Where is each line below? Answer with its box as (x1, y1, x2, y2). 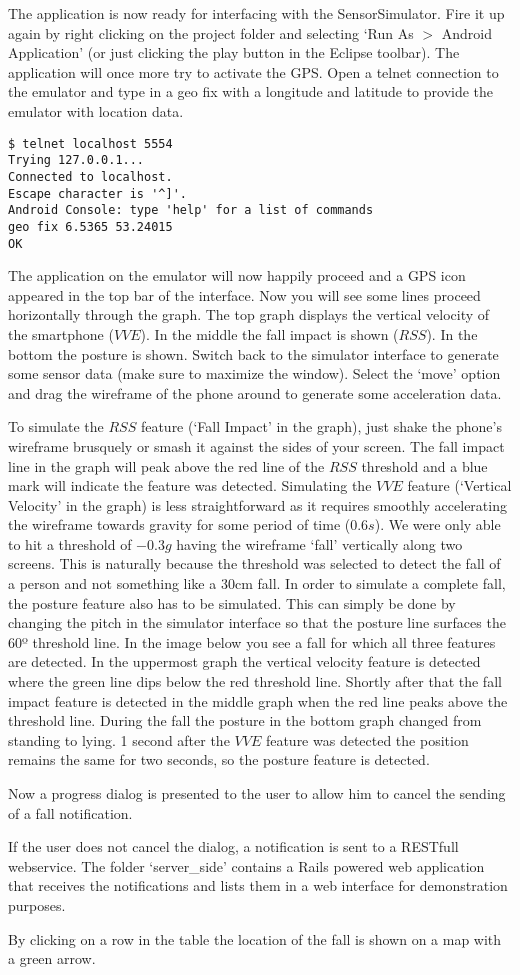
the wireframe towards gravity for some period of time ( (8, 514, 351, 535)
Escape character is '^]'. (8, 186, 187, 201)
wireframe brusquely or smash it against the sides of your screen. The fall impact (8, 435, 505, 456)
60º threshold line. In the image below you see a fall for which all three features (8, 631, 496, 652)
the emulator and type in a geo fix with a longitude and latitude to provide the (8, 81, 494, 102)
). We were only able (374, 514, 501, 535)
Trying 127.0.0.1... (8, 153, 145, 168)
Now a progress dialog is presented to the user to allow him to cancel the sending (8, 783, 506, 803)
